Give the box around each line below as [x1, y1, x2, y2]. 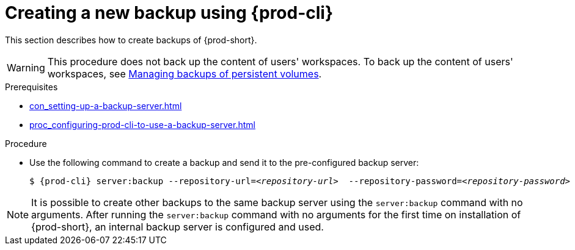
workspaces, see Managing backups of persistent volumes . [47, 67, 322, 80]
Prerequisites [5, 81, 58, 92]
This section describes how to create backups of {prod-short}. [5, 34, 257, 45]
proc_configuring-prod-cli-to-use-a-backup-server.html [29, 119, 255, 130]
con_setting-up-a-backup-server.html [29, 100, 182, 111]
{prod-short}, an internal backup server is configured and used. [31, 220, 324, 233]
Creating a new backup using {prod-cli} [5, 2, 334, 23]
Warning [7, 61, 45, 74]
